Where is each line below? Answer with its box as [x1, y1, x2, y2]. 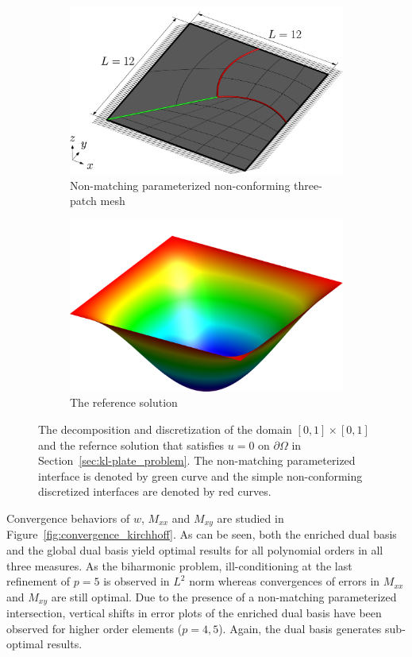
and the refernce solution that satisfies [38, 436, 225, 453]
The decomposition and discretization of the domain [38, 420, 292, 437]
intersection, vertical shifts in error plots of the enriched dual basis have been [6, 605, 382, 621]
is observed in [103, 573, 170, 589]
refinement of [6, 573, 71, 589]
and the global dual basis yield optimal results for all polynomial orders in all [6, 541, 383, 558]
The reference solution [70, 394, 178, 411]
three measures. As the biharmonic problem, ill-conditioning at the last [6, 557, 352, 574]
